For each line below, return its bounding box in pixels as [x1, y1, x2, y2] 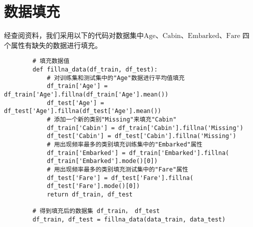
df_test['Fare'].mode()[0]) [46, 182, 140, 190]
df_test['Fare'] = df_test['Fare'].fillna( [46, 174, 194, 181]
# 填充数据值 [32, 57, 70, 65]
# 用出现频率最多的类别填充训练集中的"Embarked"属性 [46, 140, 203, 148]
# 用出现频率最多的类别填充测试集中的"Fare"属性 [46, 165, 189, 173]
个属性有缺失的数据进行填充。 [4, 39, 102, 50]
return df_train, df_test [46, 190, 133, 198]
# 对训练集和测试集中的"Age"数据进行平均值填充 [46, 74, 185, 81]
